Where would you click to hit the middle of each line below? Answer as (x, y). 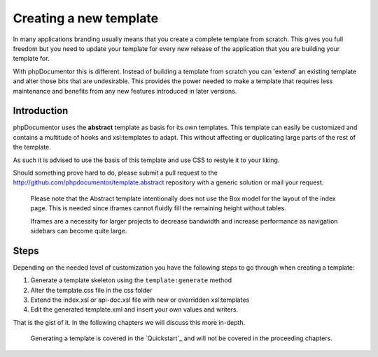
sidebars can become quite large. (79, 231)
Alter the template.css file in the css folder (91, 290)
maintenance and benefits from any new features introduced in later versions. (125, 91)
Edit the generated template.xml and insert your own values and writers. (134, 309)
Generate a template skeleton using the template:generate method (131, 280)
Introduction (41, 111)
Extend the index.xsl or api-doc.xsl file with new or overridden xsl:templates (140, 300)
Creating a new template (86, 18)
